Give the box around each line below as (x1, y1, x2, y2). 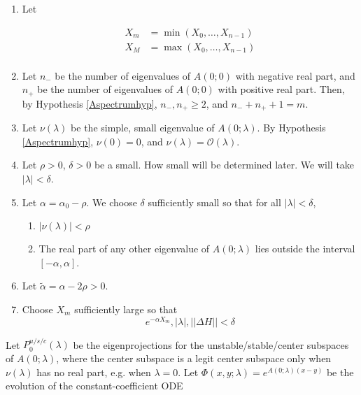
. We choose (86, 194, 137, 209)
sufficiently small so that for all (148, 194, 281, 209)
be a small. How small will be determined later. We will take (94, 157, 355, 172)
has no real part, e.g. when (36, 364, 151, 379)
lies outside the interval (255, 241, 355, 256)
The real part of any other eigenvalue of (38, 241, 210, 256)
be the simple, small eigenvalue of (71, 120, 215, 135)
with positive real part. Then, (218, 82, 345, 96)
